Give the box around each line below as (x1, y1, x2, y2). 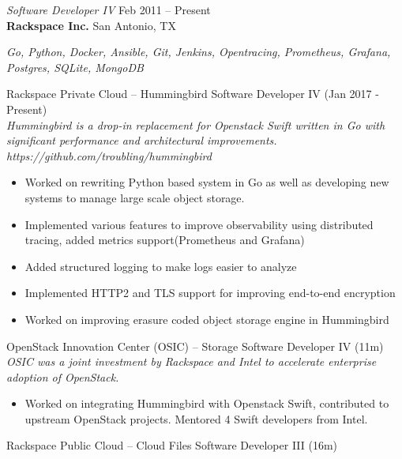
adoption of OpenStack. (6, 368, 119, 385)
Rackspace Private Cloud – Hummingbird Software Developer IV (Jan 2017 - (6, 85, 379, 102)
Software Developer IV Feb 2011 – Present (6, 2, 211, 17)
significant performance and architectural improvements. (6, 132, 277, 149)
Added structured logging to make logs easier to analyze (24, 258, 297, 274)
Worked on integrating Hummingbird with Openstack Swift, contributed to (24, 395, 389, 412)
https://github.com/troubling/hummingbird (6, 147, 212, 164)
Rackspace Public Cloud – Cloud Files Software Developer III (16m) (6, 437, 338, 453)
